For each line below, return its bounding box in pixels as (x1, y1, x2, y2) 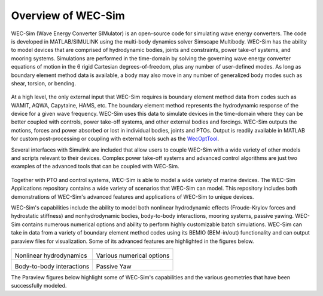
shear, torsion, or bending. (11, 79, 77, 87)
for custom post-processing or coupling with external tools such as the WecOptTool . (11, 135, 220, 143)
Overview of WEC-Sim (11, 9, 125, 22)
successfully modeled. (11, 282, 67, 289)
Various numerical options (96, 251, 170, 260)
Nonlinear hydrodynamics (14, 251, 87, 260)
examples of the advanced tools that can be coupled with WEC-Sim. (11, 163, 179, 170)
